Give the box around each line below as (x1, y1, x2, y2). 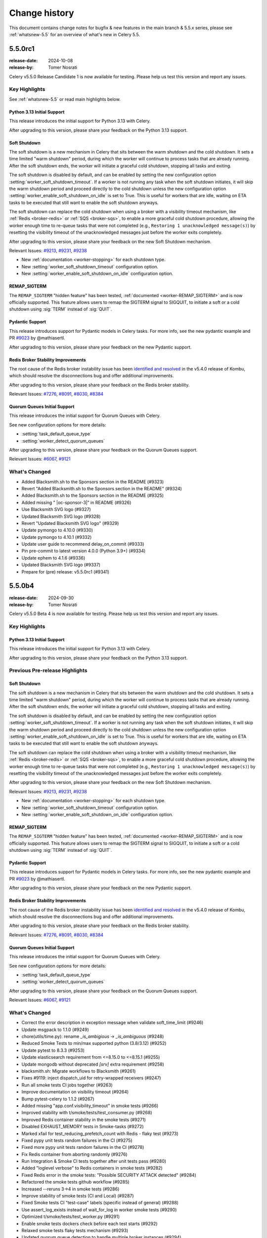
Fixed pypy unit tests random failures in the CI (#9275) (21, 1137, 133, 1143)
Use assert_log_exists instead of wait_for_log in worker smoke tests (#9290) (21, 1206, 177, 1213)
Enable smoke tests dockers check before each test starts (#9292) (21, 1221, 158, 1227)
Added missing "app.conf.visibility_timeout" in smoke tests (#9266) (21, 1102, 159, 1109)
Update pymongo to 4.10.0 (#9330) (21, 527, 93, 533)
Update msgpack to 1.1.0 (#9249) (21, 1027, 89, 1032)
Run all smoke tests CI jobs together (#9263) (21, 1082, 113, 1088)
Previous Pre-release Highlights (9, 667, 88, 674)
